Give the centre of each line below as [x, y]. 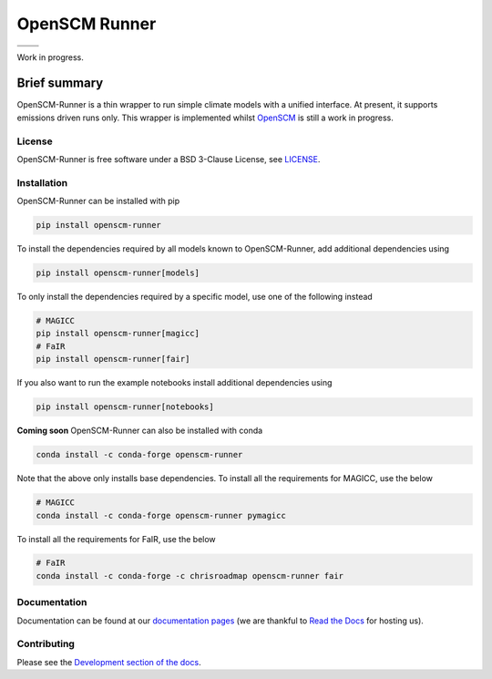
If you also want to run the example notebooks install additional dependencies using [174, 383]
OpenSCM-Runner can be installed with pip [98, 201]
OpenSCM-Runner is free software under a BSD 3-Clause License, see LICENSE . [169, 159]
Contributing [46, 644]
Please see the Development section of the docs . [109, 662]
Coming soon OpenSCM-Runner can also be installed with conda [140, 431]
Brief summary [60, 83]
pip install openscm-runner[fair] [113, 359]
